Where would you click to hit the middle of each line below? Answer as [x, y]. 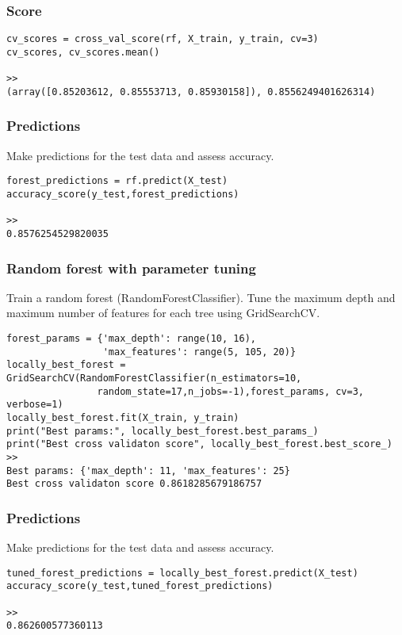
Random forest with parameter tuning [131, 268]
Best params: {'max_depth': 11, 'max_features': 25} [148, 471]
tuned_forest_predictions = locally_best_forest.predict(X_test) [182, 573]
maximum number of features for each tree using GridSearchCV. [163, 313]
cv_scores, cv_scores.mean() [83, 52]
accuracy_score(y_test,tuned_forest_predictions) [140, 586]
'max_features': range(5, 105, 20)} [199, 352]
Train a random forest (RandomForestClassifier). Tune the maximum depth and [201, 297]
